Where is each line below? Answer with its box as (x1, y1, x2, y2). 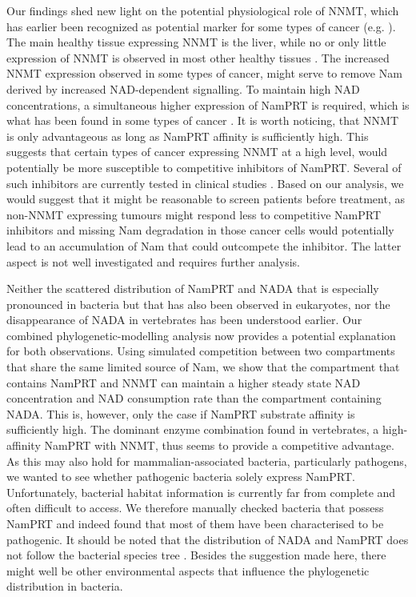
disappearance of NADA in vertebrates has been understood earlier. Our (6, 311, 362, 328)
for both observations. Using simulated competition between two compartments (6, 343, 395, 359)
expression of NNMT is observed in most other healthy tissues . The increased (6, 49, 390, 66)
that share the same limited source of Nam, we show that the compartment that (6, 359, 400, 375)
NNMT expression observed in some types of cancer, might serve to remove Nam (6, 65, 402, 82)
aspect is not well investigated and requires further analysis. (6, 253, 300, 270)
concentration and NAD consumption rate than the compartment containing (6, 390, 382, 407)
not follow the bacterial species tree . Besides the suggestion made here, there (6, 547, 386, 563)
